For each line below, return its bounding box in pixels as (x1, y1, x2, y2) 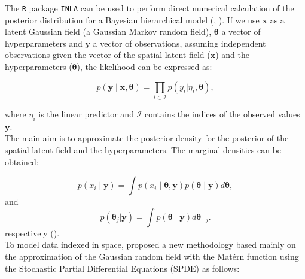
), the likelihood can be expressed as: (77, 60, 212, 73)
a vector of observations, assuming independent (93, 37, 266, 49)
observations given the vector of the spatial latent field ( (5, 48, 211, 61)
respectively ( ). (5, 226, 60, 239)
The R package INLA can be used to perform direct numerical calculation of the (5, 2, 294, 14)
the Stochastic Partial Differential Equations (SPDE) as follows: (5, 262, 240, 274)
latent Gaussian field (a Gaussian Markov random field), (5, 25, 212, 38)
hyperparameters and (5, 37, 83, 49)
